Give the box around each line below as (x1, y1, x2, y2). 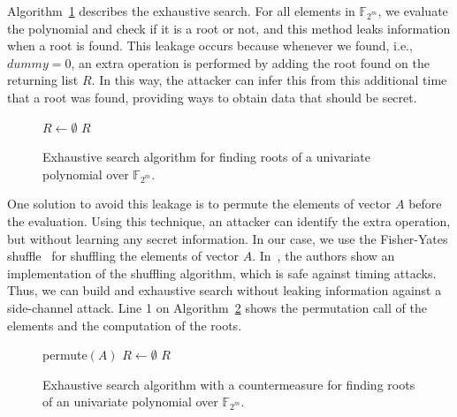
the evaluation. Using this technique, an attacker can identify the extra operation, (7, 211, 451, 230)
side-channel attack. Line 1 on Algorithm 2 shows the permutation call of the (7, 298, 427, 316)
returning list (7, 71, 79, 89)
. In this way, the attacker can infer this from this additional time (91, 71, 447, 89)
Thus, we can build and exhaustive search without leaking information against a (7, 281, 442, 299)
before (408, 194, 442, 213)
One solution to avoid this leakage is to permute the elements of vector (7, 194, 392, 213)
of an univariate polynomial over (42, 392, 218, 411)
